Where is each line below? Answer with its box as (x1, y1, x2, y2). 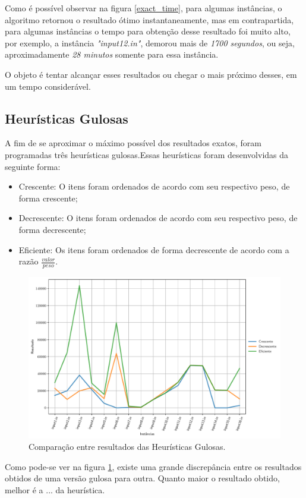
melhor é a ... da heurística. (5, 483, 105, 496)
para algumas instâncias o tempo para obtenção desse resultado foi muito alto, (5, 25, 291, 37)
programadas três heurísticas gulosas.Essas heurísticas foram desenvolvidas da (5, 148, 289, 160)
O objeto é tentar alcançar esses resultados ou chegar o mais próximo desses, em (5, 68, 297, 80)
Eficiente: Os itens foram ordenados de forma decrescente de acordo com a (18, 243, 289, 256)
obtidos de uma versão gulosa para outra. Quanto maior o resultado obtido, (5, 472, 280, 484)
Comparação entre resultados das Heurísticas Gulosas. (29, 440, 226, 453)
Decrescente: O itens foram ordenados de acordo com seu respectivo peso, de (18, 212, 298, 224)
